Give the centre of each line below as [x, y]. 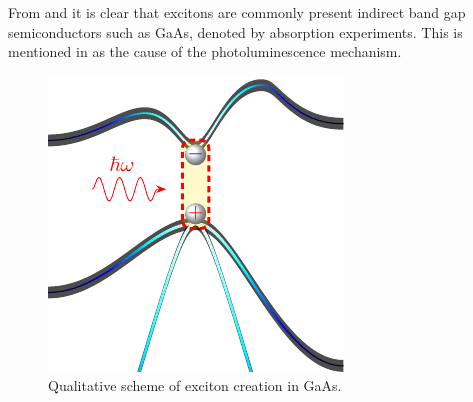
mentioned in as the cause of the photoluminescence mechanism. [205, 51]
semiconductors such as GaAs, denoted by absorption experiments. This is [235, 31]
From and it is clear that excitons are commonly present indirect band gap [237, 12]
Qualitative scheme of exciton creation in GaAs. [195, 385]
